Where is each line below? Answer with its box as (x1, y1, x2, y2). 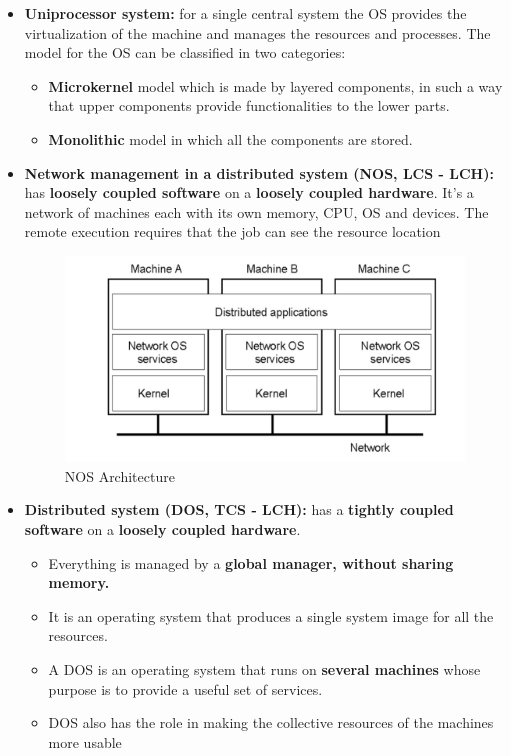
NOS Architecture (64, 465, 175, 486)
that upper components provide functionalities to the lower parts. (48, 95, 450, 116)
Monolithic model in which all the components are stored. (48, 128, 413, 149)
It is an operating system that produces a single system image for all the (48, 605, 494, 626)
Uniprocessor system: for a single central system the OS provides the (24, 3, 467, 23)
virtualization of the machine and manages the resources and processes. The (24, 22, 491, 43)
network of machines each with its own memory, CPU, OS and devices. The (24, 201, 489, 222)
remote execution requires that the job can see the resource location (24, 221, 441, 242)
